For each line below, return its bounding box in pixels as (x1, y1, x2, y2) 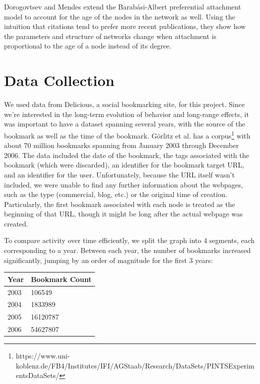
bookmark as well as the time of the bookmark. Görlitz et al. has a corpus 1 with (4, 128, 250, 140)
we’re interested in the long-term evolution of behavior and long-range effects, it (4, 108, 249, 119)
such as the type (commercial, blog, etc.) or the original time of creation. (4, 189, 227, 199)
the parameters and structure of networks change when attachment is (4, 30, 216, 41)
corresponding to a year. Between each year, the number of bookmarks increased (4, 245, 251, 255)
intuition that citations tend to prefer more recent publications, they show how (4, 21, 246, 31)
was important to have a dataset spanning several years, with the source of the (4, 118, 245, 129)
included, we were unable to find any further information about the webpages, (4, 179, 243, 189)
